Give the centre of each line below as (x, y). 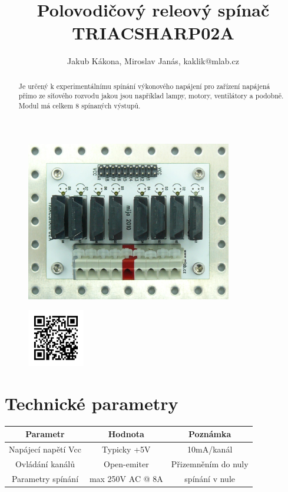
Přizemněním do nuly (210, 463)
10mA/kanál (210, 449)
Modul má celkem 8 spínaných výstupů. (80, 106)
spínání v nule (210, 478)
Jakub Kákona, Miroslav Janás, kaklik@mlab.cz (153, 61)
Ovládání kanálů (45, 463)
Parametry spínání (45, 478)
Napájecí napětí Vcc (45, 449)
